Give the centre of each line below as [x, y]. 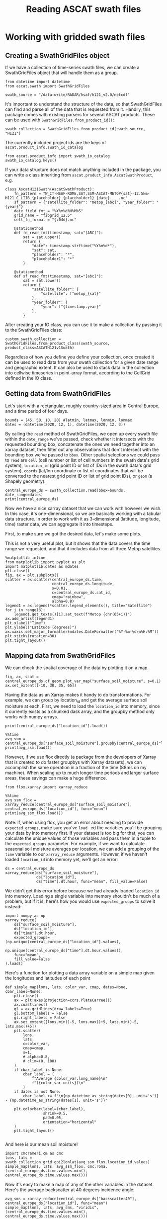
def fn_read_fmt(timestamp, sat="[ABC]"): [59, 233]
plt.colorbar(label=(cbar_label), [50, 1109]
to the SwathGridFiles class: [34, 330]
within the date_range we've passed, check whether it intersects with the [80, 439]
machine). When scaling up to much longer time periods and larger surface [82, 773]
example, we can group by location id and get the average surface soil [76, 700]
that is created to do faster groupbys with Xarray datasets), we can [74, 762]
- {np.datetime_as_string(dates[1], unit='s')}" [56, 1100]
